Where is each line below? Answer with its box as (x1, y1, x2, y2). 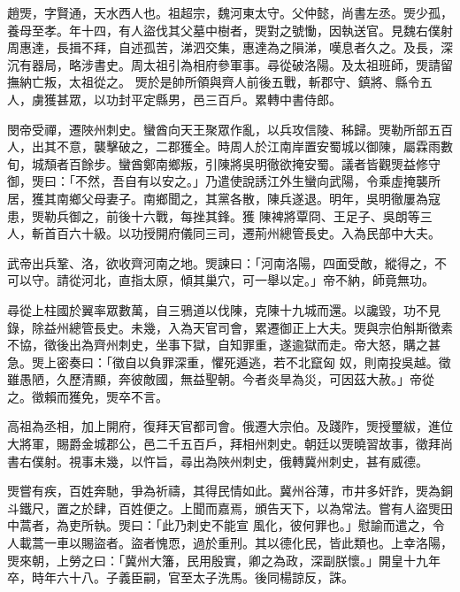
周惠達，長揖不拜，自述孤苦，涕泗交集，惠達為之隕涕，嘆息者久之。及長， (7, 38, 441, 57)
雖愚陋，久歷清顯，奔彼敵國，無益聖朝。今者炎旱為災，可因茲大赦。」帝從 (7, 370, 434, 388)
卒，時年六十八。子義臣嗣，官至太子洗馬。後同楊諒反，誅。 (7, 568, 354, 587)
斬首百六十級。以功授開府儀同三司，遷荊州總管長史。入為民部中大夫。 (31, 224, 441, 242)
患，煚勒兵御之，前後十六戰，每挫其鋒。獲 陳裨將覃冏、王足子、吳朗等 (7, 206, 420, 225)
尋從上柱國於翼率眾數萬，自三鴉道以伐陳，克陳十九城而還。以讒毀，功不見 (7, 300, 441, 319)
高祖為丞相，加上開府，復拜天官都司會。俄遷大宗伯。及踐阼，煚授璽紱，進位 (7, 417, 453, 435)
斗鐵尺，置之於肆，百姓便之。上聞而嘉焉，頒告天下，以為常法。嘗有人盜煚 (7, 498, 441, 517)
